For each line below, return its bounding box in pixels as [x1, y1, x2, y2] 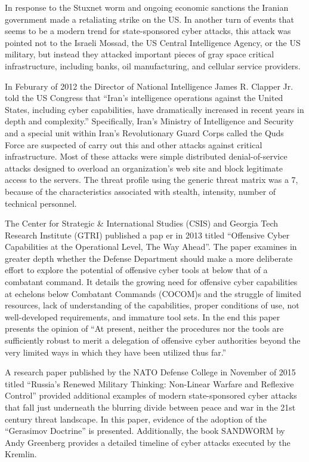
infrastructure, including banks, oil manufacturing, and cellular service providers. [5, 59, 301, 72]
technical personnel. [5, 197, 77, 209]
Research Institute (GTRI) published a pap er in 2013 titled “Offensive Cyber [5, 228, 290, 241]
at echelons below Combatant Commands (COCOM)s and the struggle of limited [5, 287, 301, 299]
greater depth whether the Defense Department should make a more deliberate [5, 252, 293, 264]
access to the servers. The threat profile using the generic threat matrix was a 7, [5, 173, 298, 186]
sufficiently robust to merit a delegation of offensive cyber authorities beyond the [5, 334, 301, 347]
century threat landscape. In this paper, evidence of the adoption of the [5, 412, 267, 425]
